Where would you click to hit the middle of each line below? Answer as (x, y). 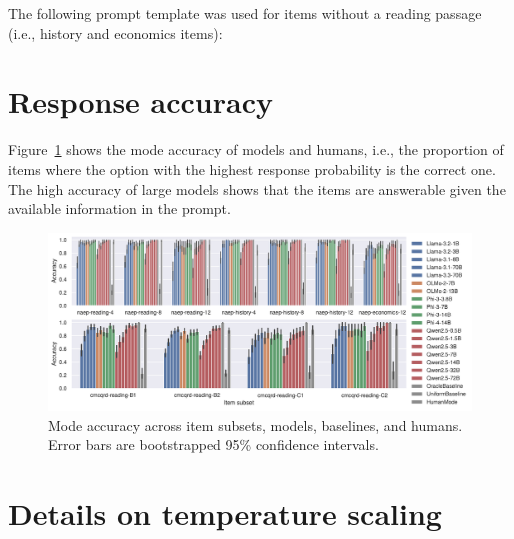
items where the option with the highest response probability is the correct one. (252, 168)
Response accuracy (140, 101)
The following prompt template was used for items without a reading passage (245, 13)
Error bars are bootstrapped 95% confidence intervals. (213, 444)
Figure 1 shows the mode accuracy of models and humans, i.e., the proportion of (256, 149)
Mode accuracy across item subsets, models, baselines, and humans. (255, 424)
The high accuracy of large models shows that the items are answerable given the (257, 188)
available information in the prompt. (119, 208)
